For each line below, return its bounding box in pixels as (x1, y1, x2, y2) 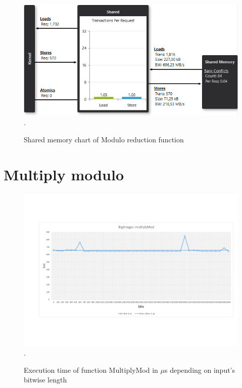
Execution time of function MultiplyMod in (24, 364, 158, 375)
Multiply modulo (4, 164, 124, 184)
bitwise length (24, 374, 67, 385)
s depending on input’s (165, 364, 235, 375)
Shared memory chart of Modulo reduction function (24, 134, 184, 144)
